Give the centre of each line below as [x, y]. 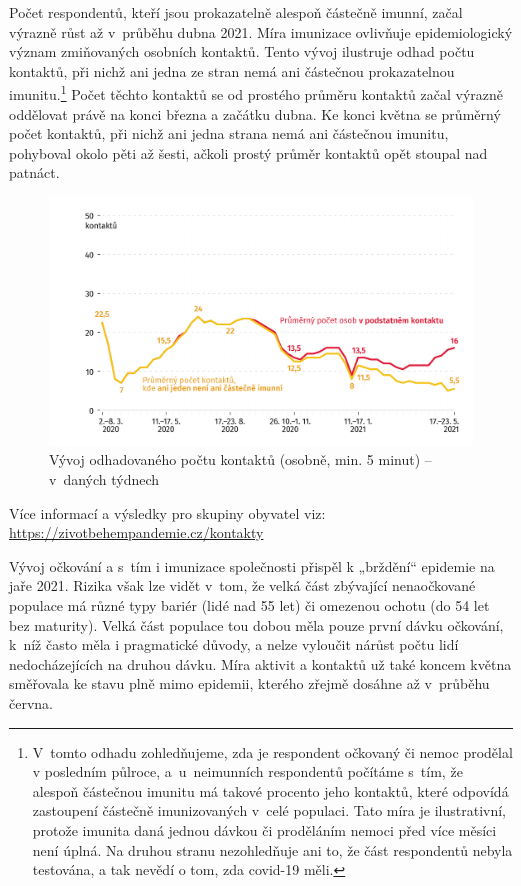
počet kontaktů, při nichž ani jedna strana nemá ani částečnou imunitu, [229, 133]
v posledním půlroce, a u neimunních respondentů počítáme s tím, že [247, 771]
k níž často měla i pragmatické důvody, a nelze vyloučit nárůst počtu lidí [234, 644]
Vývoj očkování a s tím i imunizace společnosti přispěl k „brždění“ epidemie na [252, 565]
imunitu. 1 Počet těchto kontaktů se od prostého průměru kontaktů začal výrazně [256, 93]
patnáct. [34, 172]
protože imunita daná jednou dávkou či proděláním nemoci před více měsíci [264, 829]
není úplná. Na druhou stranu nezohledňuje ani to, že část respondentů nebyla [272, 849]
